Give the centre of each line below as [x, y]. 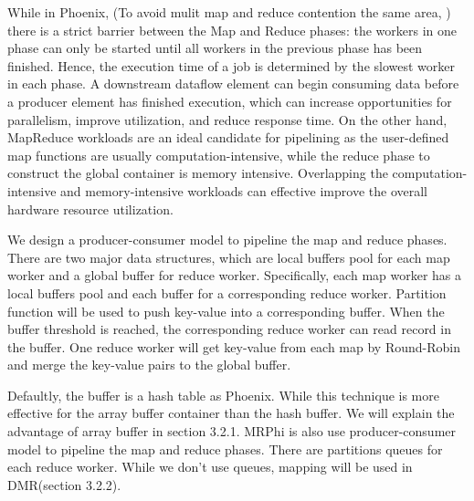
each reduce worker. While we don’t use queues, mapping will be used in [210, 467]
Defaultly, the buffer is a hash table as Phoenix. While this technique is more [223, 395]
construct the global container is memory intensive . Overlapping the [198, 173]
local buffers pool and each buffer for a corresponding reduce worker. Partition [227, 292]
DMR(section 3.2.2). [64, 484]
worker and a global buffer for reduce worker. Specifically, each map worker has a [235, 275]
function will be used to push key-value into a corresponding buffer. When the [226, 311]
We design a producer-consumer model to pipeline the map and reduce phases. [227, 240]
